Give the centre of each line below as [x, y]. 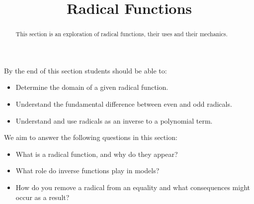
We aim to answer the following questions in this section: [91, 137]
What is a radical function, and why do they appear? [97, 154]
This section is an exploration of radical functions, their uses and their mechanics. [122, 34]
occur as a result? [42, 197]
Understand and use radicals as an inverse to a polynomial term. [114, 120]
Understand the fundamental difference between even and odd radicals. [124, 104]
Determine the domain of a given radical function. [92, 87]
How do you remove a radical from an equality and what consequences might [133, 187]
